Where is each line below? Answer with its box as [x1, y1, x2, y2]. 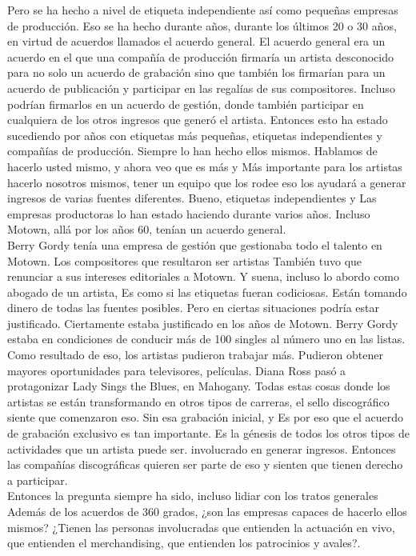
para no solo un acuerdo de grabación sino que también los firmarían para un [7, 64, 386, 81]
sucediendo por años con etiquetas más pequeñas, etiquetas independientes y [7, 126, 382, 143]
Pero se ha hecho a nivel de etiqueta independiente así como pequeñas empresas [7, 2, 398, 18]
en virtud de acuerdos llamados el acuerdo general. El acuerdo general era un [7, 33, 386, 50]
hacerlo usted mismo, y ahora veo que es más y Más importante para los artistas [7, 158, 402, 174]
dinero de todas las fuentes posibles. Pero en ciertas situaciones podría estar [7, 299, 380, 316]
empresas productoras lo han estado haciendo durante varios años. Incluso [7, 205, 370, 222]
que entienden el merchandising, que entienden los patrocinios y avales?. [7, 534, 361, 551]
